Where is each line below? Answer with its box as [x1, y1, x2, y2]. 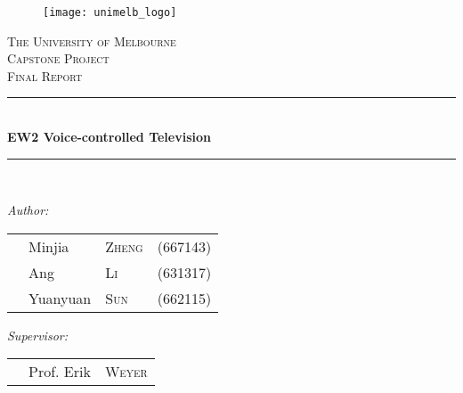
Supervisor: [7, 325, 68, 344]
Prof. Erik [28, 361, 91, 382]
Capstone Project [7, 49, 110, 68]
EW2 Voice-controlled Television [7, 127, 211, 146]
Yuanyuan [28, 287, 92, 308]
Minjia [28, 235, 69, 257]
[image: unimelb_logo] [43, 6, 177, 19]
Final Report [7, 66, 83, 85]
